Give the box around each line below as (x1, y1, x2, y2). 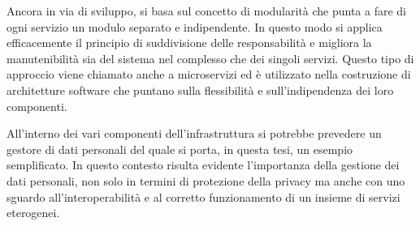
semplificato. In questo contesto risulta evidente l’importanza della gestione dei (6, 156, 400, 173)
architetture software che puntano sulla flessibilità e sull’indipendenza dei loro (6, 81, 394, 98)
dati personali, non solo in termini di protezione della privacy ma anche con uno (6, 172, 405, 189)
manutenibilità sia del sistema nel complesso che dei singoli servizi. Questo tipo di (6, 49, 414, 66)
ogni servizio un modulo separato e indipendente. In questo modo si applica (6, 18, 383, 35)
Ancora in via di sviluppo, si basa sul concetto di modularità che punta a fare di (6, 2, 407, 19)
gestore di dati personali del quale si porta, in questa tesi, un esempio (6, 140, 353, 157)
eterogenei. (6, 204, 60, 221)
